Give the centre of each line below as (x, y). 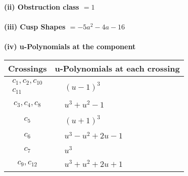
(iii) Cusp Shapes (35, 27)
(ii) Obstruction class (42, 7)
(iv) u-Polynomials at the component (70, 46)
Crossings (28, 68)
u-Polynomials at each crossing (117, 68)
